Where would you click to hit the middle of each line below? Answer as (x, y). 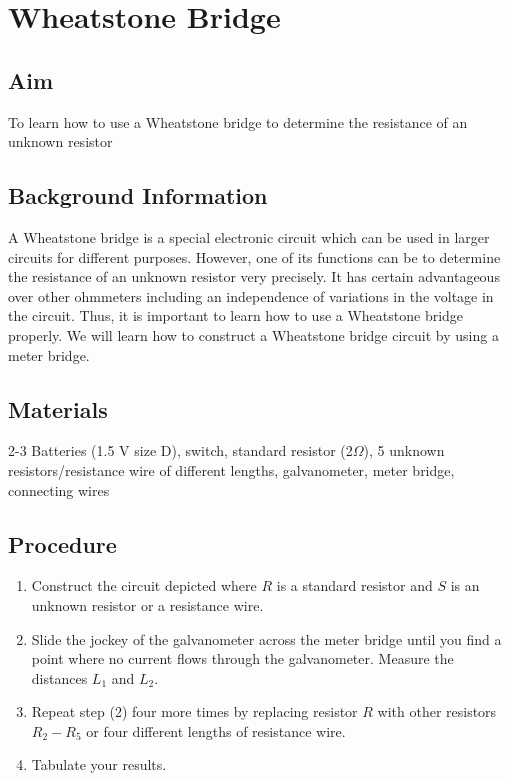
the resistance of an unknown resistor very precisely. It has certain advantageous (254, 276)
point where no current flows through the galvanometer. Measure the (242, 658)
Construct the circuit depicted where (144, 585)
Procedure (62, 543)
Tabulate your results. (99, 764)
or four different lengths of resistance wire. (216, 730)
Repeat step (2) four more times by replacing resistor (194, 711)
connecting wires (59, 489)
